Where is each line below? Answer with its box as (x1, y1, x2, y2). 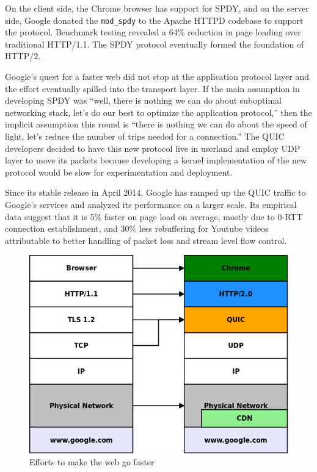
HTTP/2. (5, 49, 41, 62)
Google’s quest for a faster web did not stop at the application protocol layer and (5, 70, 309, 83)
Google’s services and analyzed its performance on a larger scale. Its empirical (5, 198, 297, 210)
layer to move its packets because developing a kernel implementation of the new (5, 154, 307, 166)
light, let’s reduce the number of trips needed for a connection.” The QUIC (5, 130, 285, 142)
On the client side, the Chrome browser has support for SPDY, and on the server (5, 2, 309, 14)
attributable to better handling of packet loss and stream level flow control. (5, 234, 287, 246)
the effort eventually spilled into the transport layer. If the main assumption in (5, 82, 300, 95)
